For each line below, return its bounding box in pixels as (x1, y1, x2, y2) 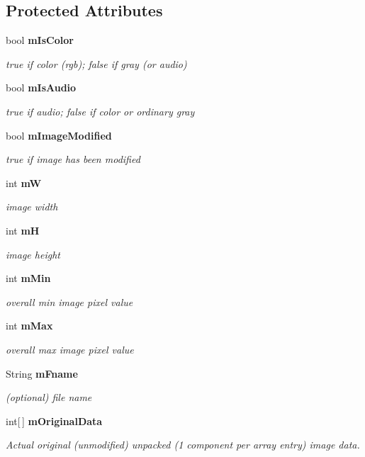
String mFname (6, 366, 78, 380)
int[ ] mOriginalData (6, 413, 103, 428)
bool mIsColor (6, 33, 74, 47)
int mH (6, 222, 40, 237)
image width (6, 199, 58, 214)
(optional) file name (6, 390, 92, 405)
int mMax (6, 318, 53, 333)
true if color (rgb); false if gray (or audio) (6, 56, 187, 71)
